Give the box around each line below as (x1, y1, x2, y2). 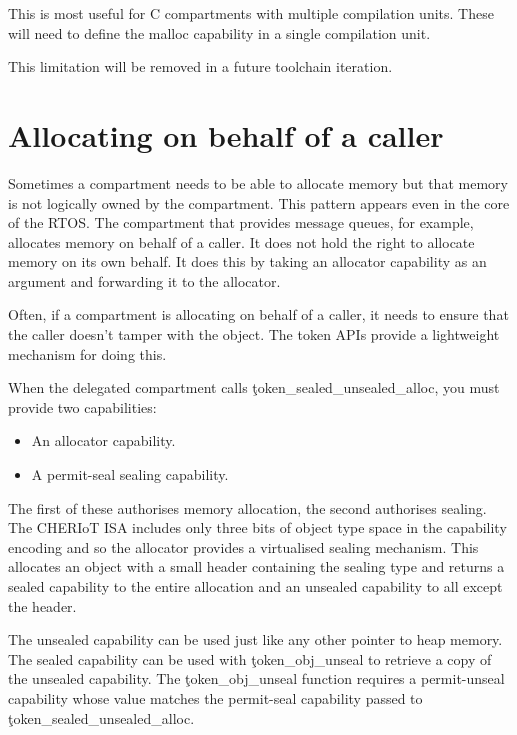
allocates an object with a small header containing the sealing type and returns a (8, 556, 505, 577)
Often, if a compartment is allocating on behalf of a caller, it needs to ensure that (8, 304, 509, 325)
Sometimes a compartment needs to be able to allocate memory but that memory (8, 172, 508, 193)
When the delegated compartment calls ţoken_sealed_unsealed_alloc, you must (8, 377, 500, 398)
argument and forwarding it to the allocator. (8, 270, 281, 291)
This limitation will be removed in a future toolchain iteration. (8, 56, 393, 77)
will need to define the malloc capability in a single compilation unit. (8, 22, 431, 43)
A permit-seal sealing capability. (31, 464, 229, 485)
